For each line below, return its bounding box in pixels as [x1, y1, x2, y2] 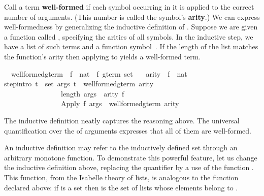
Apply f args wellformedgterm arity [60, 98, 179, 109]
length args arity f [60, 88, 124, 99]
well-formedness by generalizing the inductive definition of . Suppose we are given [4, 21, 258, 32]
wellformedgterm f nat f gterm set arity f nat [11, 68, 187, 79]
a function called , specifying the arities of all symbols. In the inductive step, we [4, 31, 253, 42]
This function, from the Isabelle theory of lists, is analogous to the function [4, 172, 239, 182]
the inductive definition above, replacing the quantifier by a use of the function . [4, 162, 254, 173]
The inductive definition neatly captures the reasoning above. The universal [4, 115, 240, 125]
